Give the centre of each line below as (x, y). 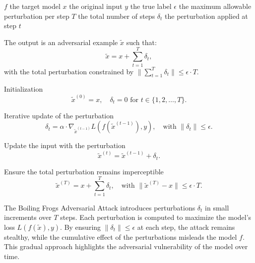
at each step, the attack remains (186, 227)
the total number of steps (117, 16)
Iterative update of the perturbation (59, 115)
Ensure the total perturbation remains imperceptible (84, 171)
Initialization (24, 89)
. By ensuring (81, 227)
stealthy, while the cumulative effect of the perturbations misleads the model (121, 237)
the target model (35, 6)
